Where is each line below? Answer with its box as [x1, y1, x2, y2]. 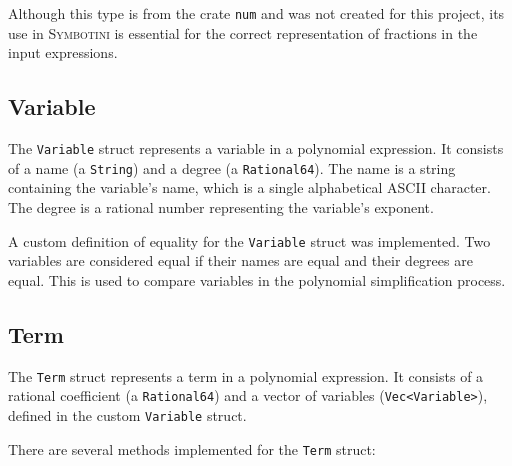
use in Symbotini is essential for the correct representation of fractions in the [8, 22, 478, 43]
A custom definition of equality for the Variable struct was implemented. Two [8, 230, 491, 251]
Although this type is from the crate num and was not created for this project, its [8, 3, 505, 23]
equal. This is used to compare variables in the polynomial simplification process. [8, 269, 506, 290]
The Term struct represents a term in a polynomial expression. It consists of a [8, 365, 484, 386]
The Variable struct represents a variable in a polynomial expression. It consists [8, 138, 504, 159]
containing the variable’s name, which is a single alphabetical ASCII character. [8, 177, 491, 198]
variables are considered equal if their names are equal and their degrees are [8, 250, 473, 271]
